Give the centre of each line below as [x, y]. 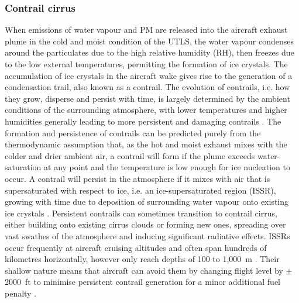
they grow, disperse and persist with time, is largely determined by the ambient [147, 98]
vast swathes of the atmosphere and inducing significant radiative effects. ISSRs [147, 235]
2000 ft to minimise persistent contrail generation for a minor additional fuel [143, 282]
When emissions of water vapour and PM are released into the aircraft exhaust [146, 30]
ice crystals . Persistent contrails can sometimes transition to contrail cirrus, [141, 213]
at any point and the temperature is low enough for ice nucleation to [167, 167]
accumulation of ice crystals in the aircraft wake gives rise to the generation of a [149, 75]
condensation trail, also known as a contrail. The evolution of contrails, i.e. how [147, 87]
